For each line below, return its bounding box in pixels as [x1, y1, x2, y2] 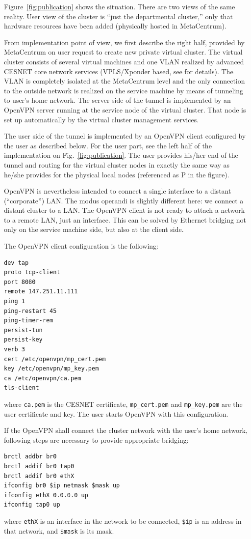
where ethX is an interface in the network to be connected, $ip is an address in [4, 515, 242, 526]
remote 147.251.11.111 [4, 288, 78, 295]
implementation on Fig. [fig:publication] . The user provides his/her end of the [4, 150, 238, 160]
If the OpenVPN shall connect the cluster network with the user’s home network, [4, 425, 248, 435]
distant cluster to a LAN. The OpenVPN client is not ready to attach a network [4, 205, 245, 215]
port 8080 [4, 278, 36, 285]
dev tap [4, 259, 29, 266]
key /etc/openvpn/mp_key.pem [4, 365, 99, 372]
